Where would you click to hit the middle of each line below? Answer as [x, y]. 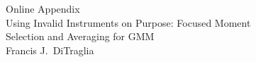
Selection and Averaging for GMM [80, 36]
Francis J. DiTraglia [50, 50]
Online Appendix [43, 8]
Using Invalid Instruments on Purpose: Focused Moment [128, 22]
